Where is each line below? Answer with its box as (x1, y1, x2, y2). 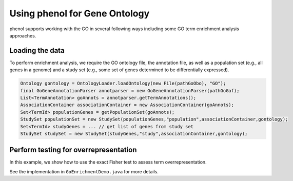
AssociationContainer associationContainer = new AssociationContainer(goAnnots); (20, 102, 235, 108)
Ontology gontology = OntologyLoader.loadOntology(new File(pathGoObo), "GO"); (20, 81, 226, 87)
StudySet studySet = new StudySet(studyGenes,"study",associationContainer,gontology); (20, 131, 248, 136)
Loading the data (9, 46, 65, 55)
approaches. (9, 32, 36, 38)
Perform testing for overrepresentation (9, 146, 137, 154)
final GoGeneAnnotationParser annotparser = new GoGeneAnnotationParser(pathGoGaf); (20, 88, 240, 93)
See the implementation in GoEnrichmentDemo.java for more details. (9, 168, 159, 174)
